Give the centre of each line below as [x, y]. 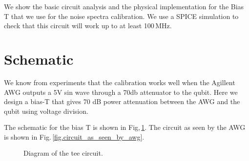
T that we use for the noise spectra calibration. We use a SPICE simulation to [121, 16]
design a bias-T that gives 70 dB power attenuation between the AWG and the [122, 101]
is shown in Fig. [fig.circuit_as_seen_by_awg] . [74, 136]
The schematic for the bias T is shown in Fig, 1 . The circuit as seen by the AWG [125, 127]
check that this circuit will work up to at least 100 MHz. [88, 26]
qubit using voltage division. [46, 111]
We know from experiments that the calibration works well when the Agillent [120, 82]
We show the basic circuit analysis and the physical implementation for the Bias [124, 6]
